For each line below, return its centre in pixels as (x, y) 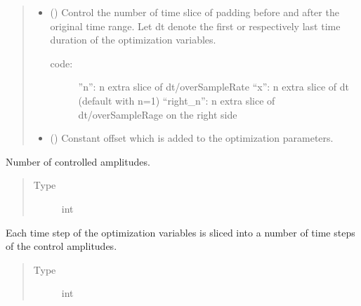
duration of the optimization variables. (133, 40)
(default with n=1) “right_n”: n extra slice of (177, 100)
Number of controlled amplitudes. (78, 161)
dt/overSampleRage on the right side (158, 114)
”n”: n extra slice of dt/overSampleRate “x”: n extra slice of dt (214, 87)
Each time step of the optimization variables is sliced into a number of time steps (180, 232)
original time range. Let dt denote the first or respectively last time (195, 26)
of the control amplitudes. (61, 246)
